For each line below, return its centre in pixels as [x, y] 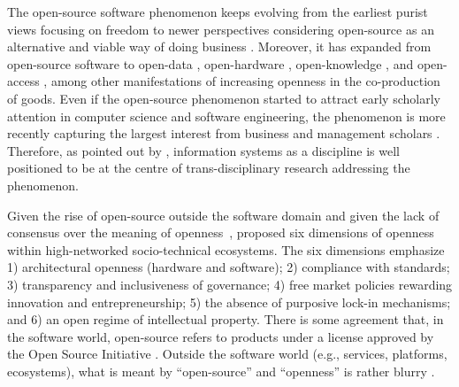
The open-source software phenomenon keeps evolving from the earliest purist [218, 12]
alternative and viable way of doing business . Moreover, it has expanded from [219, 46]
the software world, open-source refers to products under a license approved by [221, 336]
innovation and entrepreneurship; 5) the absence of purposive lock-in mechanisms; [229, 302]
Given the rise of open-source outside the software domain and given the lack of [223, 215]
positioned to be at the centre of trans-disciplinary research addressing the [209, 168]
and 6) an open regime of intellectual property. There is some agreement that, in [226, 319]
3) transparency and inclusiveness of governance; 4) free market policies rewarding [230, 284]
